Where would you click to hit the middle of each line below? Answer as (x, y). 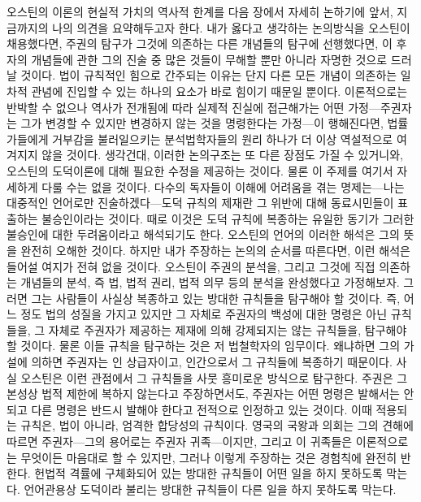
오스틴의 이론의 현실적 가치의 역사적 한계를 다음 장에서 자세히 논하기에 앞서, (200, 11)
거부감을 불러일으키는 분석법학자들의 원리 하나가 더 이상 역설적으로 (223, 138)
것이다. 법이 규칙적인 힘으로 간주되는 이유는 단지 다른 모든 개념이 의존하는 (209, 75)
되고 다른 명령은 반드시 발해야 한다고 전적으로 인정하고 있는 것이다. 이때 (189, 409)
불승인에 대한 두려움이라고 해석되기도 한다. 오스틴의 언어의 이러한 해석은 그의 (203, 234)
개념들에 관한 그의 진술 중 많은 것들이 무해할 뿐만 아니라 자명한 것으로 (209, 59)
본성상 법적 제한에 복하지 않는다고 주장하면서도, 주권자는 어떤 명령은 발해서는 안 (210, 394)
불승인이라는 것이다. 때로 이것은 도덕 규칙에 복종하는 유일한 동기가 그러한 (228, 218)
